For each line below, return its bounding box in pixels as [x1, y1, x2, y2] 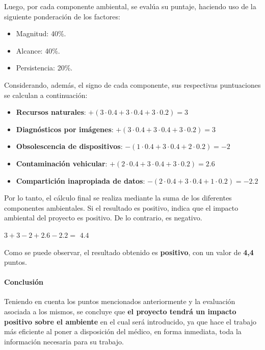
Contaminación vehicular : [16, 158, 108, 168]
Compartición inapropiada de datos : [16, 175, 145, 186]
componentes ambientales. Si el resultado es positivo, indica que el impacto [4, 202, 238, 213]
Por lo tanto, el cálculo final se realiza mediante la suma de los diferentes [4, 192, 232, 203]
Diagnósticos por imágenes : [16, 123, 114, 134]
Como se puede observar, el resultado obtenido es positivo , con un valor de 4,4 [4, 246, 254, 257]
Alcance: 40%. [16, 45, 60, 56]
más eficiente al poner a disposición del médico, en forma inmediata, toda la [4, 326, 242, 337]
